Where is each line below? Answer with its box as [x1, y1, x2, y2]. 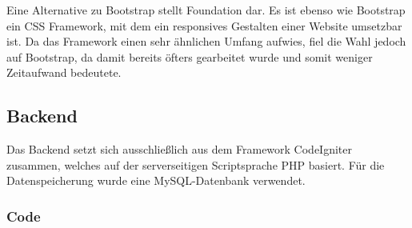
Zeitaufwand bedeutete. [6, 64, 122, 81]
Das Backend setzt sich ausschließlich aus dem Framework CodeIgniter [6, 141, 352, 158]
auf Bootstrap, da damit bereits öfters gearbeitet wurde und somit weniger [6, 48, 373, 65]
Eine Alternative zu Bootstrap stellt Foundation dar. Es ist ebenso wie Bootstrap [6, 2, 406, 18]
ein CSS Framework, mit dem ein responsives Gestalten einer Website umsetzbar [6, 17, 402, 34]
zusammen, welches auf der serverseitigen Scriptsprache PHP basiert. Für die [6, 156, 385, 173]
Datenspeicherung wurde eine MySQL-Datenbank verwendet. [6, 172, 306, 189]
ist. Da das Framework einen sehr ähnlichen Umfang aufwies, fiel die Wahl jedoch [6, 33, 406, 50]
